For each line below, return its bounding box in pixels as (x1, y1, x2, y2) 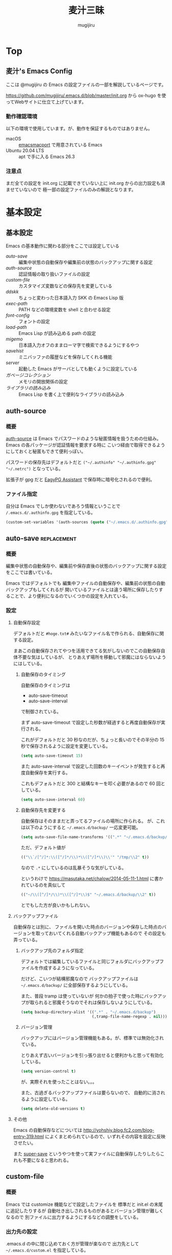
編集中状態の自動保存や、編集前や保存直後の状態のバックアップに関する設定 (6, 563, 167, 569)
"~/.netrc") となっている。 (6, 465, 63, 472)
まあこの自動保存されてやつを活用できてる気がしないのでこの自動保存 (13, 648, 161, 654)
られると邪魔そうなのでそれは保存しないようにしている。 (34, 999, 155, 1005)
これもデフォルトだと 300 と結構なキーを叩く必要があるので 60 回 (20, 780, 161, 786)
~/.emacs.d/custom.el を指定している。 (6, 1247, 89, 1253)
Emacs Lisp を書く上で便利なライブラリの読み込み (18, 391, 125, 397)
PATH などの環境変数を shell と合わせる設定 (18, 307, 111, 313)
